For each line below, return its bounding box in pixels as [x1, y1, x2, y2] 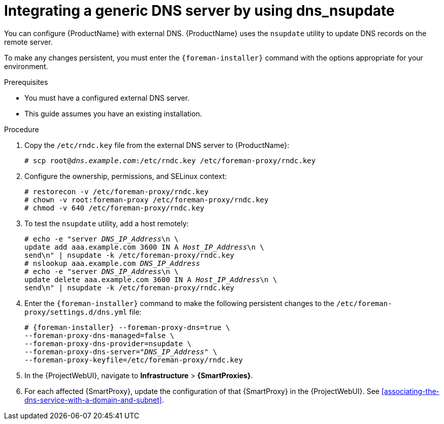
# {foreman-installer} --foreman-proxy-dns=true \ [24, 323, 230, 331]
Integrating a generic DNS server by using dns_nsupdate [4, 2, 395, 19]
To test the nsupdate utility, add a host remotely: [24, 219, 189, 228]
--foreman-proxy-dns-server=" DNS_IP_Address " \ [24, 347, 217, 356]
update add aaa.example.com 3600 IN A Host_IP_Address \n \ [24, 243, 265, 251]
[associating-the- [381, 386, 440, 396]
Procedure [4, 125, 39, 134]
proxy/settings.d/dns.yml [24, 308, 128, 316]
